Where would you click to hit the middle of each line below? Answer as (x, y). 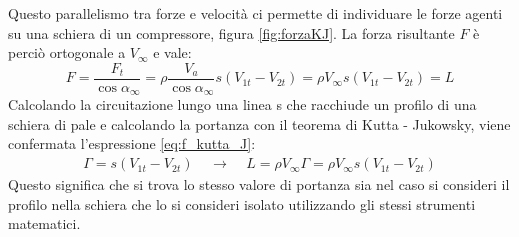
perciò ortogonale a (67, 52)
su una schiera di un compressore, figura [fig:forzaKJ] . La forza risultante (231, 32)
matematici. (44, 223)
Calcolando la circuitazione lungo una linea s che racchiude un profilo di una (242, 104)
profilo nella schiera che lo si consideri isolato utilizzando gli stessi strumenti (242, 203)
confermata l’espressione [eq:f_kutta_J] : (132, 143)
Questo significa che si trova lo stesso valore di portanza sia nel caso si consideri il (259, 184)
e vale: (172, 52)
